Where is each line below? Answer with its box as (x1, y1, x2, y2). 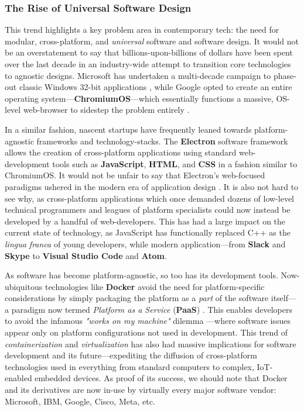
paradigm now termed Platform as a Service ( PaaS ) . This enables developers (11, 303, 292, 315)
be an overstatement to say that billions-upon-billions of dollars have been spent (5, 46, 293, 58)
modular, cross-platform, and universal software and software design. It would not (5, 34, 299, 47)
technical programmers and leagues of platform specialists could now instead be (5, 203, 291, 216)
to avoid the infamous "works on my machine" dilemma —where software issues (5, 315, 291, 327)
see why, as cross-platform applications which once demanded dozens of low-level (5, 192, 294, 204)
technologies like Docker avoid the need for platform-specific (45, 280, 265, 292)
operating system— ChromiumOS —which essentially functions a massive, (5, 92, 274, 104)
